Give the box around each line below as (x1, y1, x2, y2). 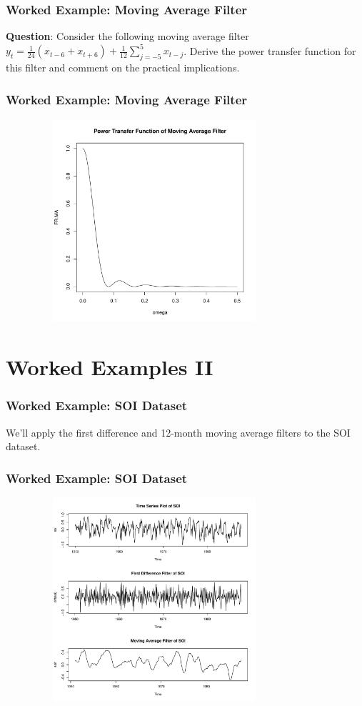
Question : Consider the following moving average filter (6, 29, 249, 44)
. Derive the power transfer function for (183, 43, 356, 58)
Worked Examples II (6, 352, 213, 382)
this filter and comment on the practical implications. (6, 60, 240, 75)
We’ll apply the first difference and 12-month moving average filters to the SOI (6, 424, 351, 439)
